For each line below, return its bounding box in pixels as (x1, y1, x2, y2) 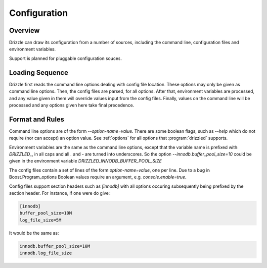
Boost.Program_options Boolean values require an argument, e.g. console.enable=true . (9, 174, 187, 180)
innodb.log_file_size (19, 250, 72, 256)
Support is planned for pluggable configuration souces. (9, 55, 122, 61)
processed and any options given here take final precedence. (9, 102, 134, 108)
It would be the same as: (9, 230, 59, 236)
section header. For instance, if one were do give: (9, 190, 110, 196)
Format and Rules (9, 115, 64, 123)
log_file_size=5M (19, 217, 62, 223)
